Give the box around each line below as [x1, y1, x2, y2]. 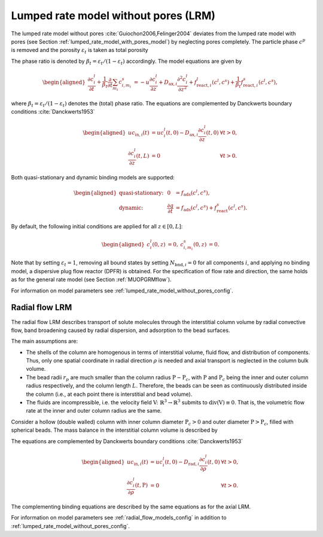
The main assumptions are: [11, 338, 78, 345]
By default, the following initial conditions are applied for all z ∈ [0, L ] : [11, 222, 183, 230]
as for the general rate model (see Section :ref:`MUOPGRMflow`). [11, 276, 172, 283]
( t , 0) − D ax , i [166, 129, 199, 138]
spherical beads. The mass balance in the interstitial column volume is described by [11, 426, 218, 434]
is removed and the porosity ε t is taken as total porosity [11, 47, 149, 55]
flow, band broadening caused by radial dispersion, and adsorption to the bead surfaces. [11, 327, 230, 334]
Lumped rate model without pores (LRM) [11, 9, 215, 22]
